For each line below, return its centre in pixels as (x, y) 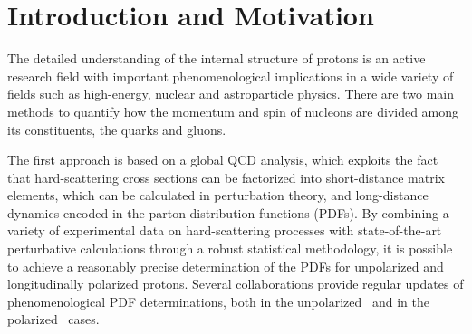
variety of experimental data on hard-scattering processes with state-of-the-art (225, 230)
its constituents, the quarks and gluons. (117, 129)
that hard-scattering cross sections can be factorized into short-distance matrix (226, 177)
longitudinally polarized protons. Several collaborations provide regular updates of (236, 284)
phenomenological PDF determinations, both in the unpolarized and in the (218, 301)
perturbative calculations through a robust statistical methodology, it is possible (230, 248)
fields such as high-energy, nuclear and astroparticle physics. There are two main (231, 94)
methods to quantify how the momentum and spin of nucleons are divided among (233, 111)
